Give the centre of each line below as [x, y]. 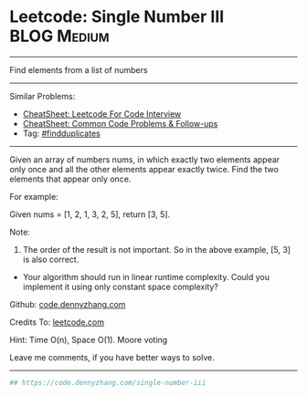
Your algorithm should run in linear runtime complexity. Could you [146, 276]
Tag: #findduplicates [61, 133]
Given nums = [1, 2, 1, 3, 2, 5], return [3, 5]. [90, 214]
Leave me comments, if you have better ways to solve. [112, 357]
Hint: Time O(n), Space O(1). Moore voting [89, 339]
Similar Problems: [42, 96]
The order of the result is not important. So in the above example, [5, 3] [156, 249]
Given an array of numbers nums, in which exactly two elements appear [145, 159]
